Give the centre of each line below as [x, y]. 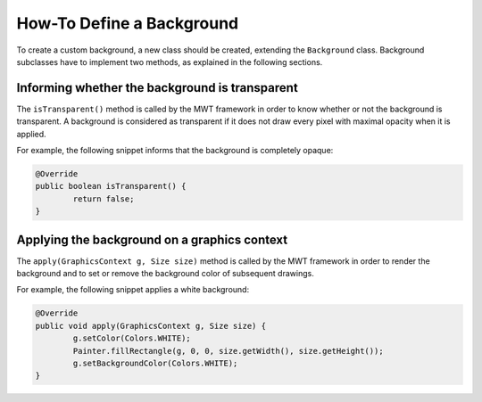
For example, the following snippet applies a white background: [133, 290]
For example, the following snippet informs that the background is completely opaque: [175, 151]
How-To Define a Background [128, 23]
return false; [104, 199]
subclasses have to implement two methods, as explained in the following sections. [170, 62]
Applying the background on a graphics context [152, 239]
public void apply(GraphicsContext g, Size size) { [151, 326]
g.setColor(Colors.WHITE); [132, 338]
